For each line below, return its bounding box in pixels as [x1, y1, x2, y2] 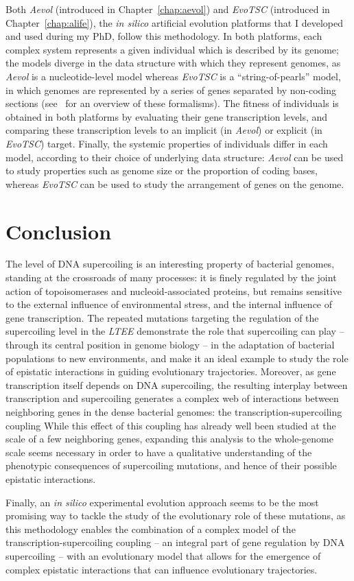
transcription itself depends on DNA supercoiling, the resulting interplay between [5, 377, 348, 392]
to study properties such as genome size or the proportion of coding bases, [5, 163, 318, 178]
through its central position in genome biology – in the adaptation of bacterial [5, 337, 335, 351]
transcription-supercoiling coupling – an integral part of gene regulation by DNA [5, 535, 345, 549]
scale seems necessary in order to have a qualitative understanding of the [5, 444, 312, 459]
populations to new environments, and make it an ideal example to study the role [5, 351, 349, 365]
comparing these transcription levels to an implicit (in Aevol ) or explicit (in [5, 123, 322, 137]
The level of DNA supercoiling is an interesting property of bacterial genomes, [5, 257, 335, 271]
